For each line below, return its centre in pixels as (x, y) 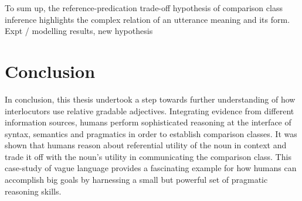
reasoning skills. (33, 191)
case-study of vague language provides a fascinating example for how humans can (151, 168)
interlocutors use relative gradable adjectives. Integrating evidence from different (150, 110)
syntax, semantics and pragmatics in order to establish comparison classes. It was (151, 133)
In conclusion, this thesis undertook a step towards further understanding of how (150, 99)
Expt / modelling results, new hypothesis (79, 31)
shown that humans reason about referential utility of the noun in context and (146, 145)
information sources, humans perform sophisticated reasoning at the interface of (148, 122)
